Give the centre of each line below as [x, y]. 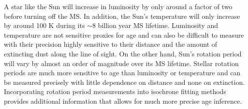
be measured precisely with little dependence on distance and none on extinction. [124, 82]
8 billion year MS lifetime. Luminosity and [155, 25]
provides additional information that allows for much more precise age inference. [123, 101]
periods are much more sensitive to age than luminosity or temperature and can [122, 73]
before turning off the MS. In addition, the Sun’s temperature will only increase [122, 16]
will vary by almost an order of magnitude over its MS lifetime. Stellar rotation [121, 63]
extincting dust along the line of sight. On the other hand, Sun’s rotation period [123, 53]
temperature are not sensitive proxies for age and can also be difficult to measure [124, 34]
